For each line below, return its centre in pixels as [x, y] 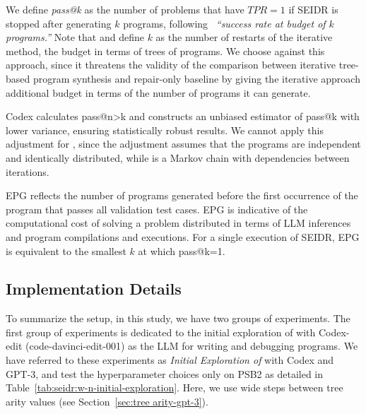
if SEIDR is [313, 9]
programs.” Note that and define [75, 37]
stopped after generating [59, 23]
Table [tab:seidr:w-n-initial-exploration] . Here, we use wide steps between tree [175, 388]
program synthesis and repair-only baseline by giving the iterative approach [196, 78]
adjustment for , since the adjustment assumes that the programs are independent [183, 144]
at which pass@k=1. [182, 250]
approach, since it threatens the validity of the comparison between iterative [171, 65]
